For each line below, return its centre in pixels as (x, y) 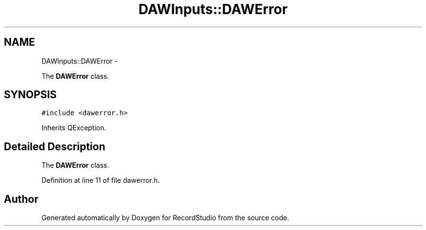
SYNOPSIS (30, 95)
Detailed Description (55, 146)
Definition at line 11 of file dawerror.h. (101, 180)
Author (21, 199)
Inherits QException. (74, 128)
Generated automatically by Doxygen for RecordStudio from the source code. (165, 218)
